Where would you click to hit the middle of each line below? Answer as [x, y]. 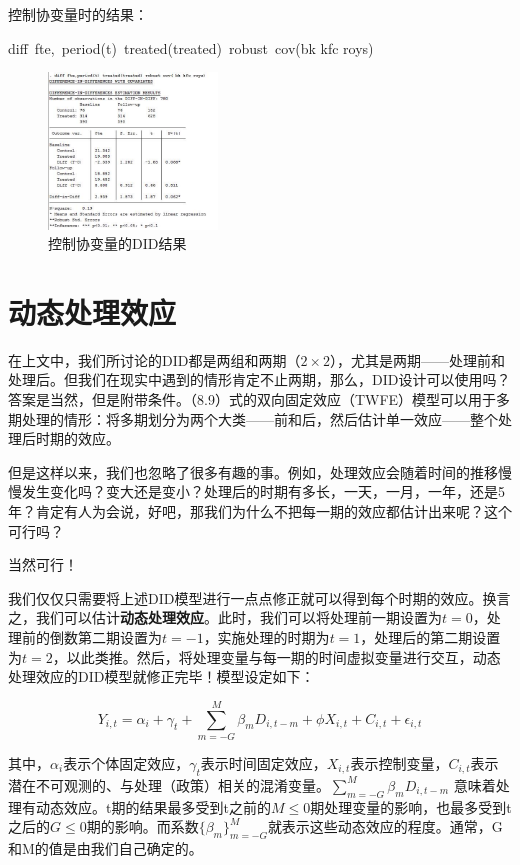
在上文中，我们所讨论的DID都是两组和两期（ [154, 359]
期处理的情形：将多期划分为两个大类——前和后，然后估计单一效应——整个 [253, 418]
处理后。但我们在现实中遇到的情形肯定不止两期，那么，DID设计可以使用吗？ [259, 379]
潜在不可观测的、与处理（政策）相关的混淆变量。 [169, 784]
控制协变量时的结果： [78, 14]
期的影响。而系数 [142, 826]
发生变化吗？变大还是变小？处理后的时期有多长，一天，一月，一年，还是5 [263, 491]
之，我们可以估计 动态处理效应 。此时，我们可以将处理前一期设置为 [225, 617]
